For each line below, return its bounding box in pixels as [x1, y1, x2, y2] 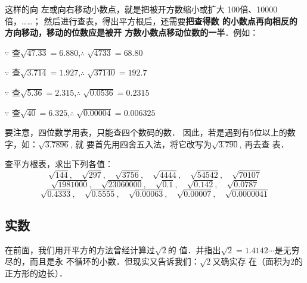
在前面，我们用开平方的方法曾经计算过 [5, 243, 155, 256]
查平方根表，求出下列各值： [5, 158, 113, 170]
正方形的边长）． [5, 266, 67, 279]
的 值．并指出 [168, 243, 221, 256]
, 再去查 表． [239, 137, 289, 150]
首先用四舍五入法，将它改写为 [94, 137, 212, 150]
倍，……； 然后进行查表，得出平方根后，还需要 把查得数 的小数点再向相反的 [5, 14, 297, 27]
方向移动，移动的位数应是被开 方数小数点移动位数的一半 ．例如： [5, 26, 259, 39]
